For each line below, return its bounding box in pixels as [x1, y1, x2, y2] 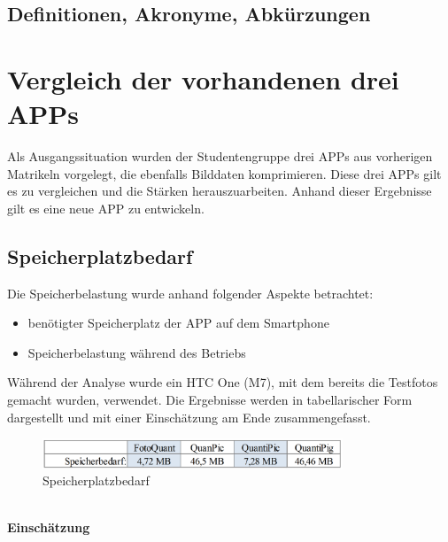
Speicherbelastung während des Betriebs [27, 343, 246, 361]
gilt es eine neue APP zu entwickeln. [7, 198, 205, 217]
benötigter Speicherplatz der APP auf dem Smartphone [27, 314, 329, 332]
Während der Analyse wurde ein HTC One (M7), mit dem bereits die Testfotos [7, 373, 438, 391]
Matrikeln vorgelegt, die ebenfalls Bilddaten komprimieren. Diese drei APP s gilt [7, 164, 442, 182]
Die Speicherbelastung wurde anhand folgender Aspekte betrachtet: [7, 283, 374, 302]
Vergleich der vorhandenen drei [7, 60, 399, 97]
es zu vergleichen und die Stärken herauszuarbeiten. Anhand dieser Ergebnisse [7, 182, 432, 200]
